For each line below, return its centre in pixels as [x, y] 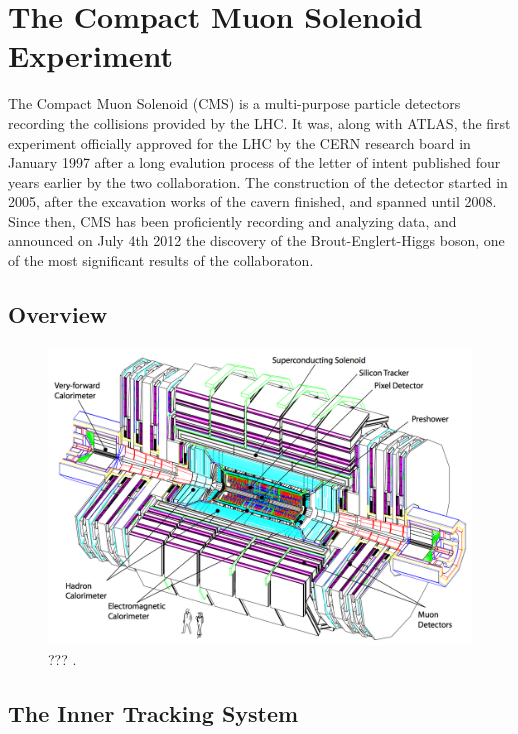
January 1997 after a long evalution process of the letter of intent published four [254, 162]
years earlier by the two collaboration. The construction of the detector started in [258, 181]
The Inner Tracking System [153, 712]
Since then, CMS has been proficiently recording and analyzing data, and [232, 220]
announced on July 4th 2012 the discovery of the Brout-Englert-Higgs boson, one [256, 240]
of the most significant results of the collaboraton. [161, 260]
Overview [58, 314]
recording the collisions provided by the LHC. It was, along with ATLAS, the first [259, 122]
